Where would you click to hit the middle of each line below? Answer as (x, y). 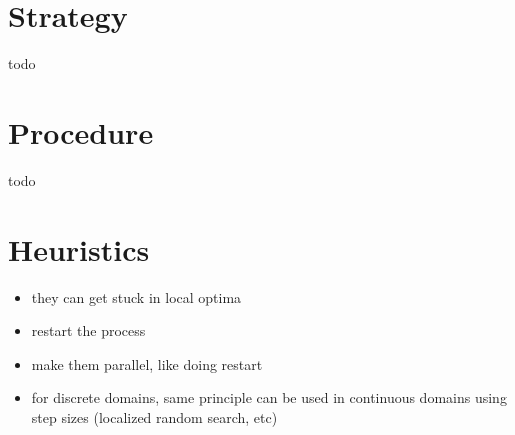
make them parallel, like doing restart (147, 363)
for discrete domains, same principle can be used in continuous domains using (269, 397)
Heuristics (79, 248)
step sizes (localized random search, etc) (154, 416)
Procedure (81, 131)
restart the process (88, 330)
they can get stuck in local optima (136, 296)
